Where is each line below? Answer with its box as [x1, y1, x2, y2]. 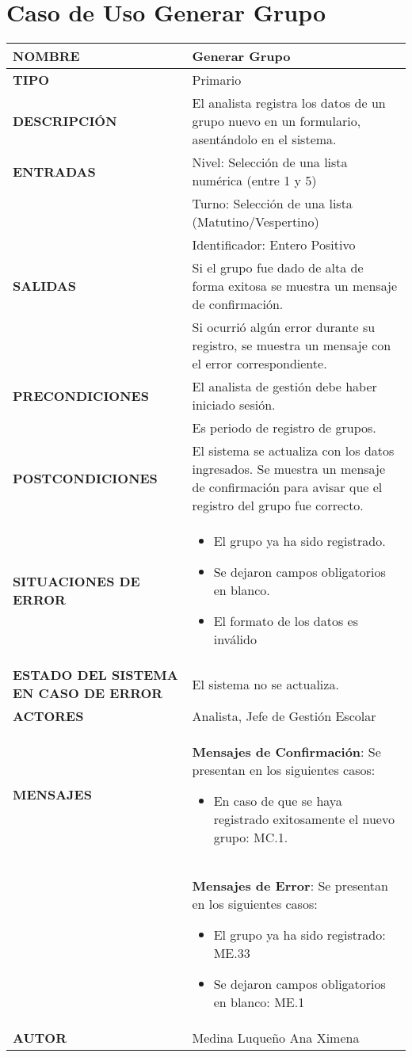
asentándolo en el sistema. [192, 130, 337, 149]
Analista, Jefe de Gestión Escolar [192, 707, 376, 726]
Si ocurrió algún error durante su [192, 318, 376, 337]
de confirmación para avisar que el [192, 478, 383, 497]
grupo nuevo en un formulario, [192, 112, 361, 131]
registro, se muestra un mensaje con [192, 336, 391, 355]
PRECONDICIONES [13, 386, 149, 405]
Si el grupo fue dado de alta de [192, 258, 364, 277]
